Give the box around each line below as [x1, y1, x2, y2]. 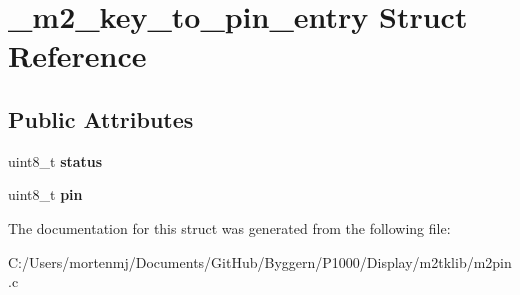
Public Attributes [8, 103, 194, 134]
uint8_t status [8, 150, 103, 171]
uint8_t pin [8, 184, 83, 205]
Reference [8, 35, 147, 76]
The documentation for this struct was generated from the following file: [8, 217, 451, 238]
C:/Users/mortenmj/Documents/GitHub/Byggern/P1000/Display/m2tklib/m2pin [8, 251, 512, 272]
